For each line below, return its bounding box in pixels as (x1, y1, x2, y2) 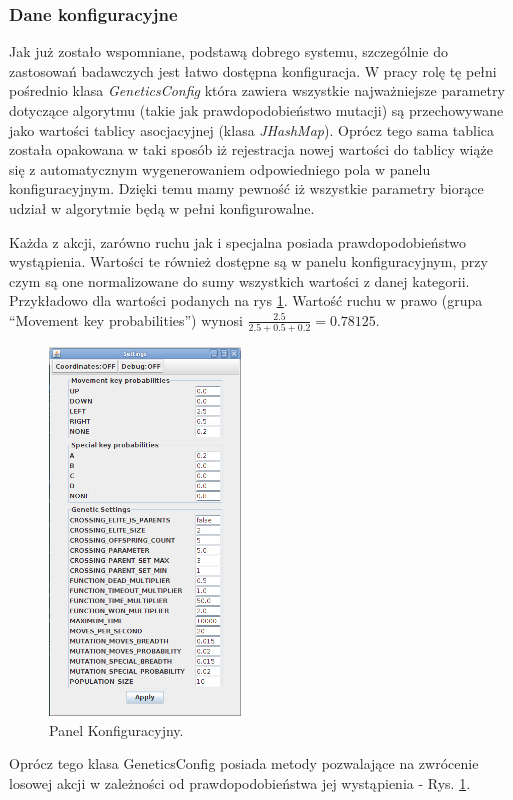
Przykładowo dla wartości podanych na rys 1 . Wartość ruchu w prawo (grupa (9, 290, 483, 311)
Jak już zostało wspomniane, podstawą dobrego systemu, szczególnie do (9, 41, 448, 62)
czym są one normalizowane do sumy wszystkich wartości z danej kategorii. (9, 270, 470, 291)
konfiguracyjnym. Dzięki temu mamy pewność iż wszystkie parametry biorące (9, 178, 484, 199)
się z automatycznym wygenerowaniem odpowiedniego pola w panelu (9, 158, 431, 179)
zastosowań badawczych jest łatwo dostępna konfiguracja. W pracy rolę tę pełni (9, 60, 497, 81)
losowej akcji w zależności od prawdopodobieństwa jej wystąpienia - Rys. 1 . (9, 772, 471, 793)
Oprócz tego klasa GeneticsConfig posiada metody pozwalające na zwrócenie (9, 753, 479, 774)
